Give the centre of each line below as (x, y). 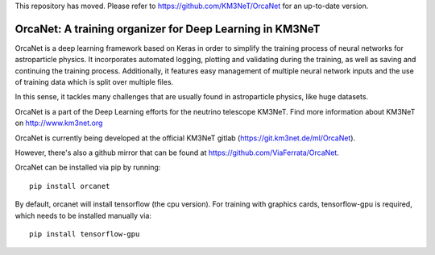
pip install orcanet (70, 186)
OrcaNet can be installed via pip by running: (88, 167)
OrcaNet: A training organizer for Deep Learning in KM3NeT (168, 29)
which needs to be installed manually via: (83, 215)
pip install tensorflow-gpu (85, 234)
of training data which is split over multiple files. (94, 82)
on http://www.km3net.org (59, 123)
